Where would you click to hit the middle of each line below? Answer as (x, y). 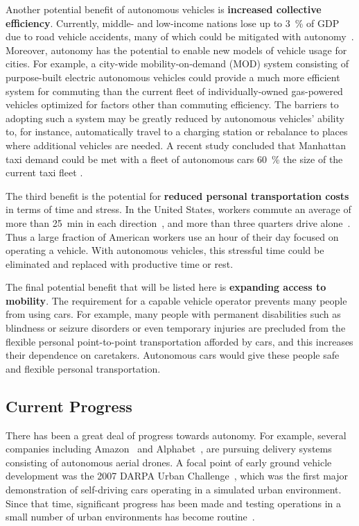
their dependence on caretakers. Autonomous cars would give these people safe (173, 355)
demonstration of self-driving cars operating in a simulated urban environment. (174, 490)
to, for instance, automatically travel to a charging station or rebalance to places (177, 131)
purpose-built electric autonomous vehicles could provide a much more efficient (173, 77)
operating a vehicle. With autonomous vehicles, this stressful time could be (165, 250)
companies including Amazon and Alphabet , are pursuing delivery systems (169, 449)
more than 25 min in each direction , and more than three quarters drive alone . (178, 222)
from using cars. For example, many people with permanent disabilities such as (173, 314)
